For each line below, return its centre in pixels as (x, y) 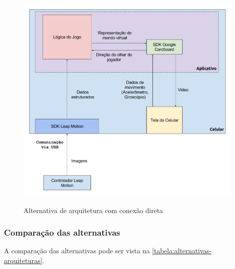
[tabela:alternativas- (182, 251)
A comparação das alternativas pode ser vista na (77, 251)
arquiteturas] (23, 260)
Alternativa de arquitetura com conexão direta (93, 210)
